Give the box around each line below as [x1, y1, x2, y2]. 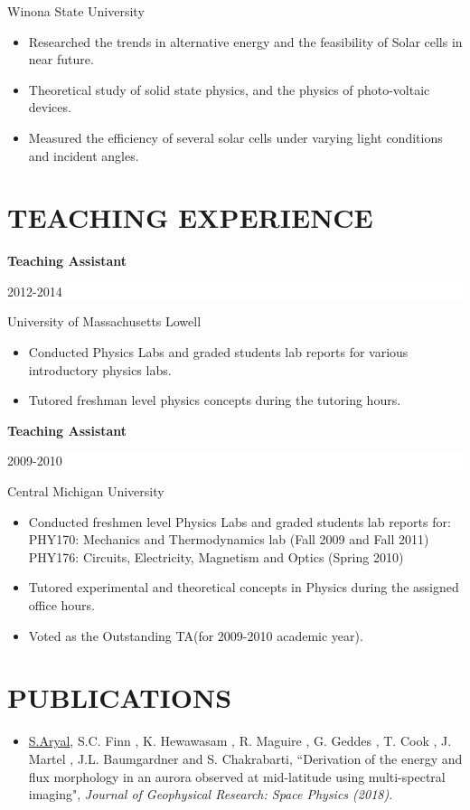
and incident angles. [28, 146, 139, 165]
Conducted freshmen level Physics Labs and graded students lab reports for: [28, 512, 451, 531]
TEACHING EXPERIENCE [7, 199, 373, 236]
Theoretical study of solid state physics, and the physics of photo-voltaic [28, 80, 430, 99]
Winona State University [7, 2, 145, 20]
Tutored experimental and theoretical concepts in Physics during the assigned [28, 578, 459, 597]
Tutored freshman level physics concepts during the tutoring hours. [28, 391, 401, 410]
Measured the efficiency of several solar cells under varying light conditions [28, 127, 443, 146]
